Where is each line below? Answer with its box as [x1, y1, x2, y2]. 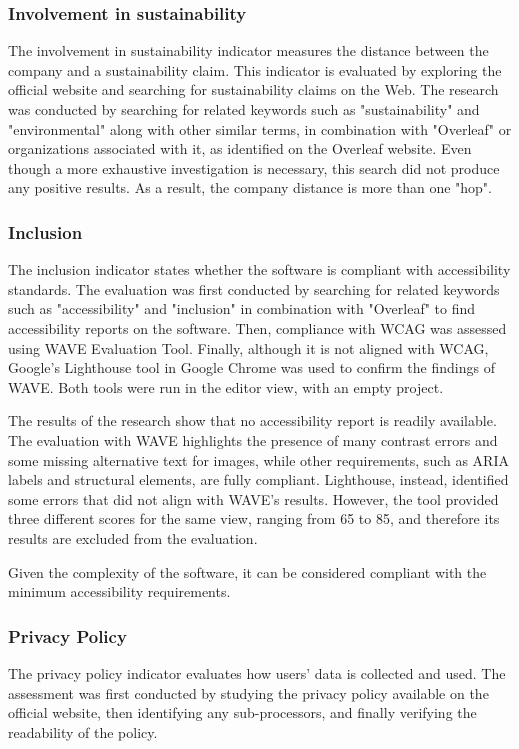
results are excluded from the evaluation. [8, 527, 258, 548]
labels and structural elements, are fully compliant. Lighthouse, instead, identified [8, 469, 509, 490]
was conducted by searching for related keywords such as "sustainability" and [8, 99, 480, 119]
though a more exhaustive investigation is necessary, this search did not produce [8, 157, 500, 178]
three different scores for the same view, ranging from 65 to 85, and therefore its [8, 508, 500, 529]
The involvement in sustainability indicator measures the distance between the [8, 40, 489, 61]
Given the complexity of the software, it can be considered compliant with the [8, 561, 487, 582]
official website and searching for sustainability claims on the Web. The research [8, 79, 499, 100]
